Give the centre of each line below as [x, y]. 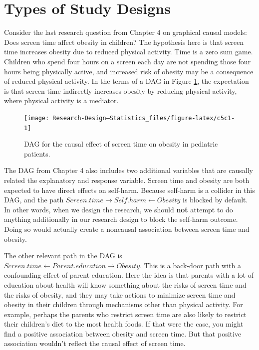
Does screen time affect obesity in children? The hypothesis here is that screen [124, 42]
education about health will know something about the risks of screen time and [125, 284]
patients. [37, 153]
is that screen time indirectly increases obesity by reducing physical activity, [121, 90]
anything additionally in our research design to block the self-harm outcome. [121, 219]
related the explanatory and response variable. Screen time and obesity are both [127, 180]
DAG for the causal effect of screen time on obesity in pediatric [121, 144]
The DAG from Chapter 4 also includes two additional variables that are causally [129, 170]
